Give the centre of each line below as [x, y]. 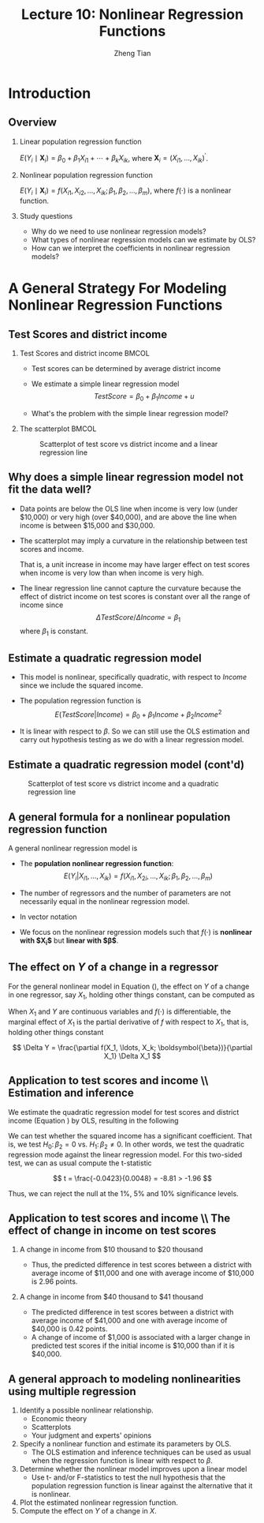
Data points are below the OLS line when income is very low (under [128, 508]
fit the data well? [50, 490]
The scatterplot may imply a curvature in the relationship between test [134, 540]
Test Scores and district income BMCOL [84, 353]
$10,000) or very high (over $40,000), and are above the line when [128, 517]
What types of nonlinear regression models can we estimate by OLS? [143, 240]
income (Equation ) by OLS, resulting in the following [93, 1120]
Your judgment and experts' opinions [91, 1435]
